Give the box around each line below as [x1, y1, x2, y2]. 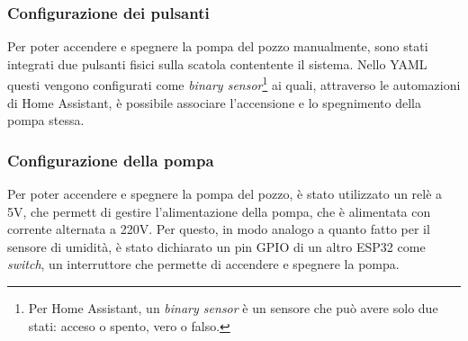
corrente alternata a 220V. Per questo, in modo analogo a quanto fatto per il [7, 220, 430, 238]
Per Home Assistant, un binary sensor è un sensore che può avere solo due [28, 299, 438, 318]
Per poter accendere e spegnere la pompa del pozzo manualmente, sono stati [7, 37, 428, 56]
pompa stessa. [7, 111, 85, 130]
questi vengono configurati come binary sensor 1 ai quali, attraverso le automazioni [7, 73, 461, 94]
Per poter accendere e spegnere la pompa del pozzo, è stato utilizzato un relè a [7, 184, 443, 203]
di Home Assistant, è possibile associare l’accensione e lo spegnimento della [7, 93, 421, 112]
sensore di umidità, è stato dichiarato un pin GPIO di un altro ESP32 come [7, 237, 426, 256]
